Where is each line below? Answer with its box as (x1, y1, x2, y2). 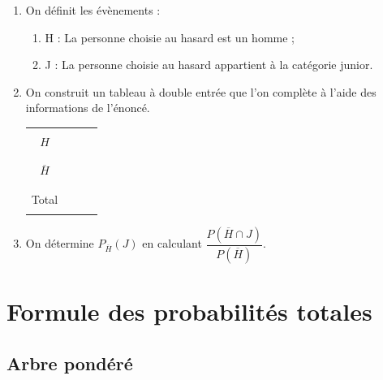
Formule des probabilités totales (6, 295, 372, 328)
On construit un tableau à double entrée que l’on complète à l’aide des (25, 83, 377, 100)
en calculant (142, 235, 202, 252)
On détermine (25, 235, 94, 252)
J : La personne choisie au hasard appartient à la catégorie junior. (45, 56, 373, 73)
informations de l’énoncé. (25, 99, 150, 116)
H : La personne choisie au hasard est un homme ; (45, 28, 295, 45)
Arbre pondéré (6, 350, 133, 375)
